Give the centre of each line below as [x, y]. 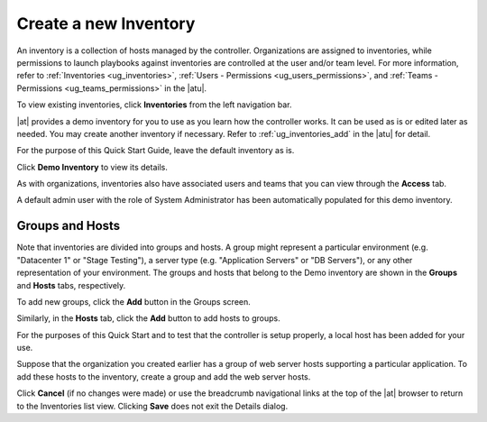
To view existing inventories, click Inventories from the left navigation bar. [154, 105]
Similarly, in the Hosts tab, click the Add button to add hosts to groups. [148, 318]
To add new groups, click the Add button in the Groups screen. [134, 301]
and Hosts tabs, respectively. [71, 285]
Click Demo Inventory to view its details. [92, 167]
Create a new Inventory [106, 23]
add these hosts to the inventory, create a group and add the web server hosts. [164, 376]
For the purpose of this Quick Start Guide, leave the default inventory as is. [156, 151]
